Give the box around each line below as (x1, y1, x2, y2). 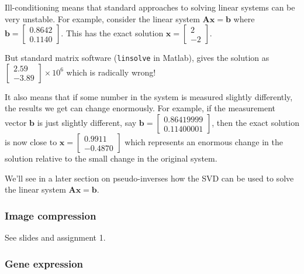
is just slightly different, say (37, 117, 137, 129)
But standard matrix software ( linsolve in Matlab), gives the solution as (5, 52, 270, 64)
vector (5, 117, 27, 129)
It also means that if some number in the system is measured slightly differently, (5, 90, 293, 102)
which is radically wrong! (66, 66, 156, 78)
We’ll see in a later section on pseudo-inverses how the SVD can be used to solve (5, 172, 294, 184)
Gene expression (5, 256, 84, 270)
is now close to (5, 136, 57, 148)
